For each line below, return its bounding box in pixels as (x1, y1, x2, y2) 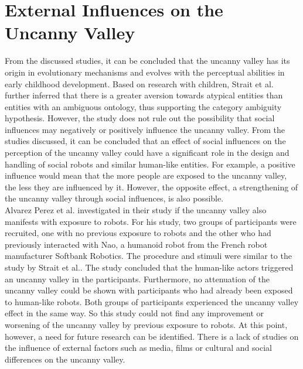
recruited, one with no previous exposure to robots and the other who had (5, 227, 271, 239)
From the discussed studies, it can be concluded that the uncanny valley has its (5, 54, 290, 67)
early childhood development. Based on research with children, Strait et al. (5, 77, 274, 90)
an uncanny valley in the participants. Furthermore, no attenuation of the (5, 272, 270, 285)
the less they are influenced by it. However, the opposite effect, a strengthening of (5, 180, 298, 193)
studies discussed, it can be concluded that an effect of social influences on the (5, 135, 286, 147)
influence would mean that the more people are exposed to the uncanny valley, (5, 169, 287, 182)
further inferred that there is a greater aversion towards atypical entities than (5, 89, 283, 101)
